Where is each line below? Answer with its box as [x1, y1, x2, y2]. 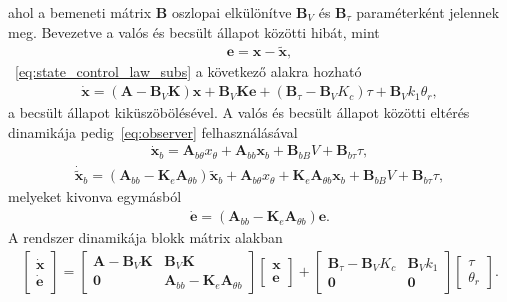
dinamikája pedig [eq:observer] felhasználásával [8, 121, 298, 142]
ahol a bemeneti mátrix [8, 2, 152, 22]
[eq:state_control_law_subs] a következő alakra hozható [15, 61, 362, 82]
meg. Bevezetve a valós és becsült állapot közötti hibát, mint [8, 21, 380, 42]
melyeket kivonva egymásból [8, 186, 182, 207]
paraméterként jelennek [356, 2, 500, 22]
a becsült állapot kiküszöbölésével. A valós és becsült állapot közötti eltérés [8, 102, 470, 123]
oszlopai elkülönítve [171, 2, 292, 22]
